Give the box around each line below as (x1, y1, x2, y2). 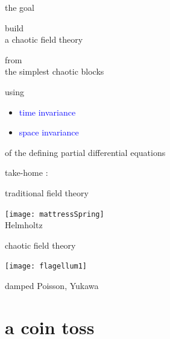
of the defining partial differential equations (5, 146, 166, 158)
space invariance (19, 126, 79, 138)
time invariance (19, 105, 76, 118)
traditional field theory (5, 186, 89, 199)
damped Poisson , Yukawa (5, 279, 99, 292)
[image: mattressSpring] (5, 210, 104, 219)
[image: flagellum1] (5, 262, 87, 271)
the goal (5, 1, 34, 13)
